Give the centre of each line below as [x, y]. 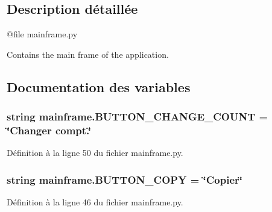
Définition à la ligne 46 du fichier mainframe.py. [95, 202]
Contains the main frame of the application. [88, 54]
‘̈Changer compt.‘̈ [49, 130]
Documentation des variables [99, 86]
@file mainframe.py [42, 34]
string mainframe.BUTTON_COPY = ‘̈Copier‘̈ [125, 179]
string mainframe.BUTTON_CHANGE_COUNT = [138, 117]
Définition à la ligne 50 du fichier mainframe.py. [95, 153]
